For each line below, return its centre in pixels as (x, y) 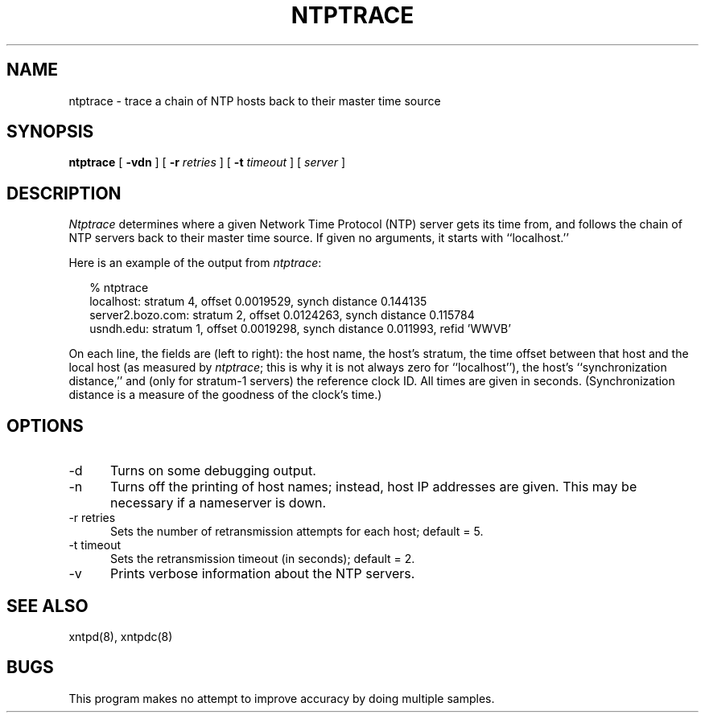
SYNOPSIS (50, 132)
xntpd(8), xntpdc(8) (121, 636)
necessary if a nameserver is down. (218, 503)
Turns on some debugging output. (213, 471)
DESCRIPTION (64, 193)
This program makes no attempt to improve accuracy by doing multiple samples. (282, 698)
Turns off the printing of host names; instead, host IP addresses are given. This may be (373, 487)
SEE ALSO (47, 606)
